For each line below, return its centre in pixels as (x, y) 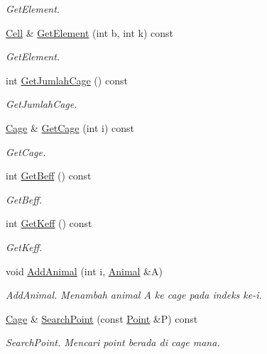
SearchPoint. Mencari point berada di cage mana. (113, 342)
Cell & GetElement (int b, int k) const (90, 32)
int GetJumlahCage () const (67, 80)
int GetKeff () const (49, 223)
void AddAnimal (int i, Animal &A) (84, 271)
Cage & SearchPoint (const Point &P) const (102, 318)
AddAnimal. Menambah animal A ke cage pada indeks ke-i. (134, 295)
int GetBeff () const (49, 176)
